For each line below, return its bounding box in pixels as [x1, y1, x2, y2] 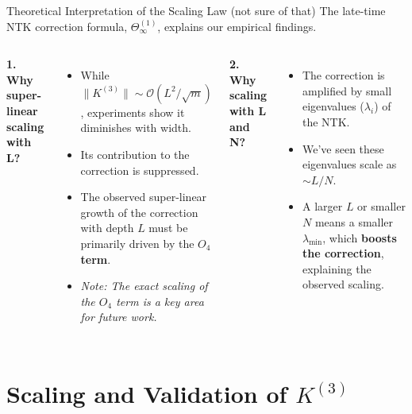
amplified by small [302, 82, 392, 99]
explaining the [302, 260, 372, 277]
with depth [80, 219, 134, 236]
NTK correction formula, [6, 17, 128, 34]
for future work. [80, 308, 157, 325]
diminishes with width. [80, 119, 191, 136]
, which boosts [322, 229, 397, 246]
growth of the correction [80, 203, 198, 220]
